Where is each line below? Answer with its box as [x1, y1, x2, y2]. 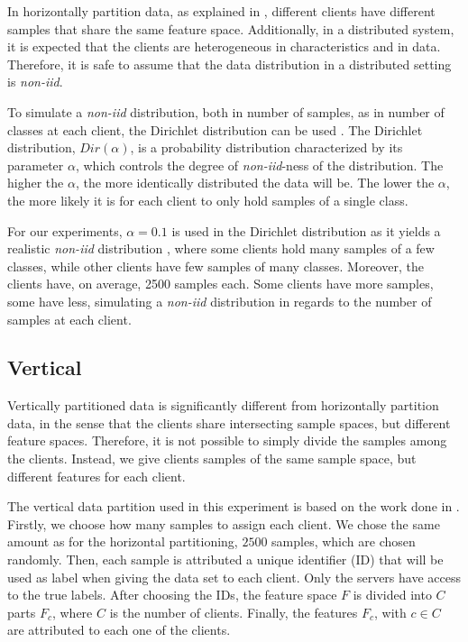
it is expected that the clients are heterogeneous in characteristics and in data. [7, 37, 441, 56]
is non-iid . [7, 72, 63, 91]
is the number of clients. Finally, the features [109, 602, 358, 621]
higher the [7, 173, 64, 192]
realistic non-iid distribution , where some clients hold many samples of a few [7, 239, 435, 258]
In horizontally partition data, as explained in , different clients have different [7, 2, 436, 20]
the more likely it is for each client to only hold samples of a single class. [7, 190, 408, 209]
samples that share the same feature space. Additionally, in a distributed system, [7, 19, 454, 38]
